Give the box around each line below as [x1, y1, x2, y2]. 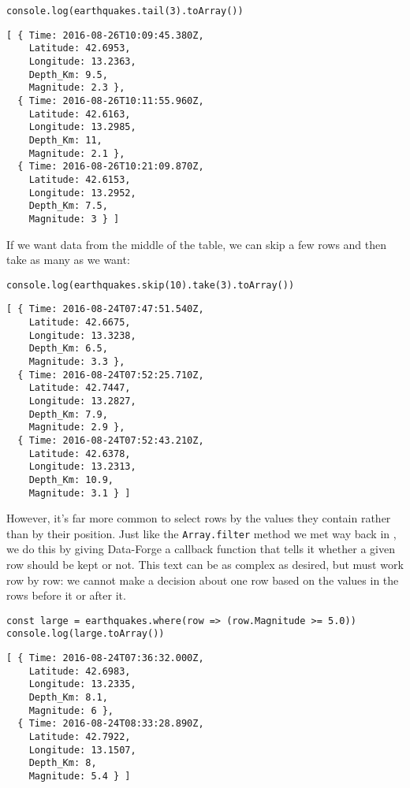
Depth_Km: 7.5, [28, 200, 108, 212]
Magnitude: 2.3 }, [28, 82, 125, 94]
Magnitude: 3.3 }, [28, 355, 125, 367]
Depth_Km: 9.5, [28, 69, 108, 80]
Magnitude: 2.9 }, [28, 422, 125, 433]
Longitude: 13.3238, [28, 329, 136, 341]
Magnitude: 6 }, [28, 704, 114, 716]
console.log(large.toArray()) [6, 628, 165, 640]
